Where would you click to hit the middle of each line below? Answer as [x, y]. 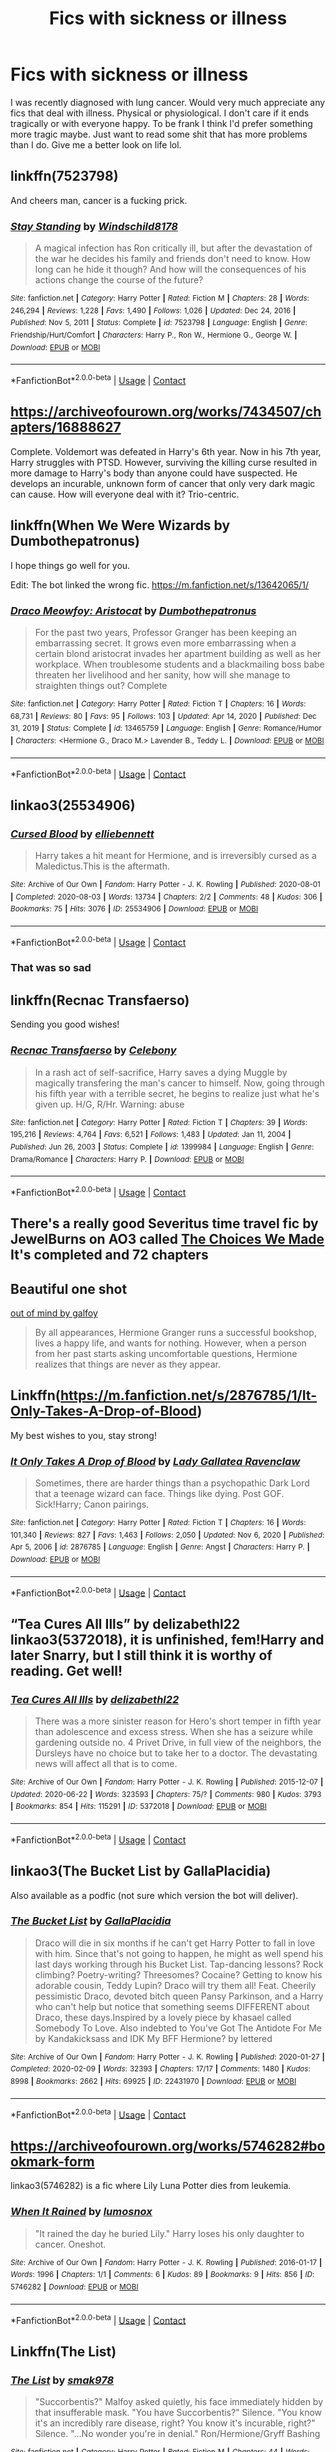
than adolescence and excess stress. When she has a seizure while [173, 1732]
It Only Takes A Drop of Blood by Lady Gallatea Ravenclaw [155, 1461]
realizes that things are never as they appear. [127, 1364]
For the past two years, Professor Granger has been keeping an [165, 632]
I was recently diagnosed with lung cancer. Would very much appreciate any [168, 102]
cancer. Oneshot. [70, 2244]
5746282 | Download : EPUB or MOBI [74, 2287]
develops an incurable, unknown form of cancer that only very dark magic [163, 483]
